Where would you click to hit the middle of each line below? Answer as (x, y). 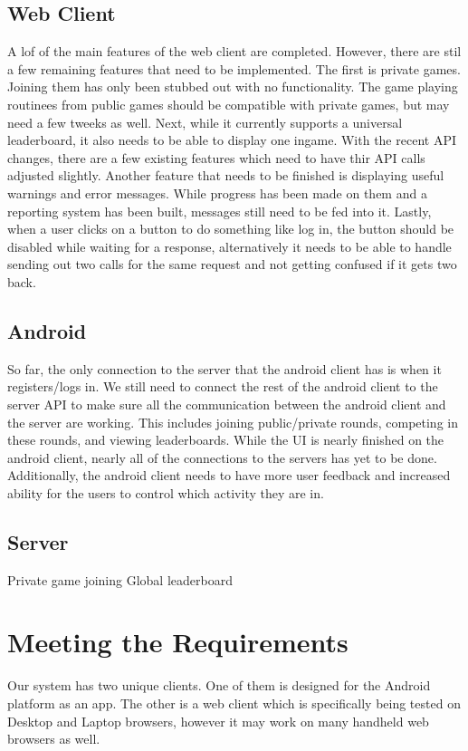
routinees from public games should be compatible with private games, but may (229, 104)
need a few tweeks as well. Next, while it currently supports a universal (205, 122)
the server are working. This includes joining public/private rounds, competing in (233, 422)
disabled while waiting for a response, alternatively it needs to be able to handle (229, 246)
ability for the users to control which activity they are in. (166, 492)
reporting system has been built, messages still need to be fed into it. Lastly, (220, 211)
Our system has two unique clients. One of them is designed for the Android (219, 685)
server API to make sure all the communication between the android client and (227, 404)
